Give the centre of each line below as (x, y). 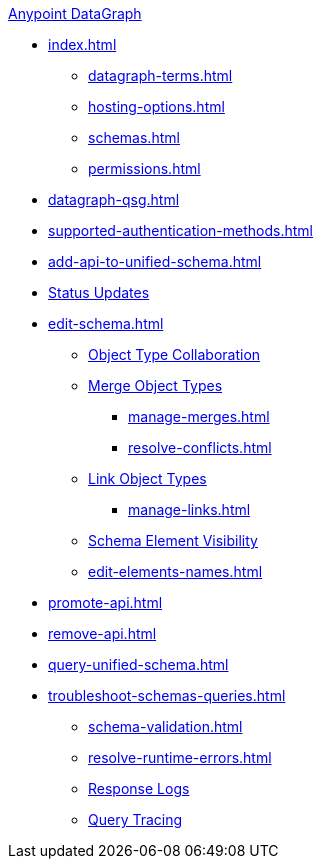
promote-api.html (105, 602)
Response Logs (139, 788)
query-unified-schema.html (138, 664)
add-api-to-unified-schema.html (155, 261)
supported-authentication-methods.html (180, 230)
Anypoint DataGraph (75, 13)
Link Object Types (147, 478)
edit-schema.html (106, 323)
